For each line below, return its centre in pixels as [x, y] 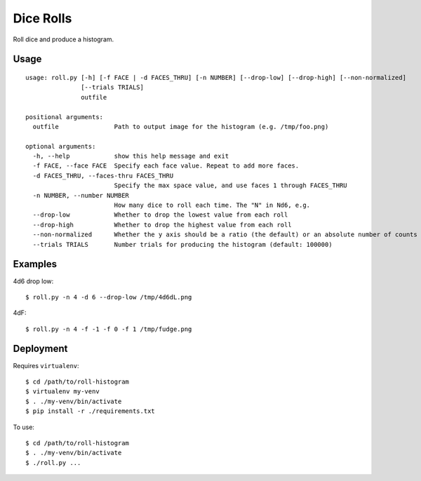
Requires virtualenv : [46, 365]
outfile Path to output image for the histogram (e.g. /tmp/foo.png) [181, 127]
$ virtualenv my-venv [62, 392]
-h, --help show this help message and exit [131, 156]
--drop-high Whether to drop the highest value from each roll [162, 225]
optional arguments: [61, 146]
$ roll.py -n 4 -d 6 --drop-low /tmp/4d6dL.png [109, 297]
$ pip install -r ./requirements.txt [91, 411]
